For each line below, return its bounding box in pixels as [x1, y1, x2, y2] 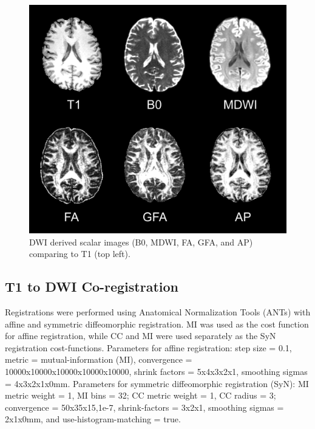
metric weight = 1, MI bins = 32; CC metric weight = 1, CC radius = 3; [5, 389, 276, 402]
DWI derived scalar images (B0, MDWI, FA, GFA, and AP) [29, 235, 253, 248]
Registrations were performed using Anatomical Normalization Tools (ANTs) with [5, 305, 311, 318]
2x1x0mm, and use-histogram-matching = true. [5, 413, 181, 425]
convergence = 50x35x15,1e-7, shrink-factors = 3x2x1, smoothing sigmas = [5, 400, 284, 413]
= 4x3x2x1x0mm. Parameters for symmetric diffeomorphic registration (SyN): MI [5, 377, 309, 390]
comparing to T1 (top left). [29, 247, 130, 260]
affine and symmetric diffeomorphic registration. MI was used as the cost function [5, 317, 309, 330]
